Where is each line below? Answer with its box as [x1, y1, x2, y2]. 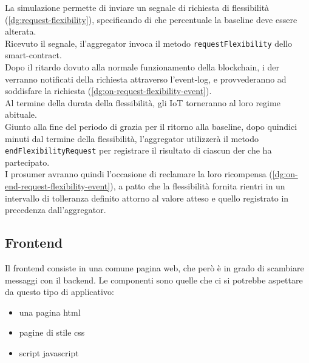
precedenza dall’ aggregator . [5, 203, 106, 216]
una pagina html [19, 305, 81, 318]
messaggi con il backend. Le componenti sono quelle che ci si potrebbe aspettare [5, 273, 303, 286]
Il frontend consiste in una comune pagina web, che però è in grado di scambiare [5, 262, 304, 274]
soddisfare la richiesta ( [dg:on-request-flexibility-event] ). [5, 84, 212, 97]
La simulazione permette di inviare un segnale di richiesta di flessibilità [5, 1, 270, 13]
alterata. [5, 25, 36, 38]
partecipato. [5, 155, 50, 168]
